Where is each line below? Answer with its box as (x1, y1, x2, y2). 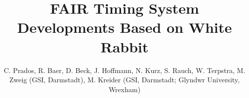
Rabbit (100, 36, 149, 56)
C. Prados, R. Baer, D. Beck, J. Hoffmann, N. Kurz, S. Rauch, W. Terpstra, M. (3, 65, 246, 75)
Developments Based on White (17, 17, 232, 37)
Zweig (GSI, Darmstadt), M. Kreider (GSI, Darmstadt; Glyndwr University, (9, 74, 240, 85)
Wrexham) (108, 84, 141, 94)
